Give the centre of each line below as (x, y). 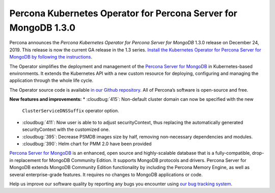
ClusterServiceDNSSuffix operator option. (71, 111)
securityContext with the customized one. (66, 129)
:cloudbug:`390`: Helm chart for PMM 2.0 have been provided (87, 144)
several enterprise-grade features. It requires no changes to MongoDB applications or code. (106, 174)
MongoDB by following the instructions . (51, 57)
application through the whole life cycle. (51, 80)
